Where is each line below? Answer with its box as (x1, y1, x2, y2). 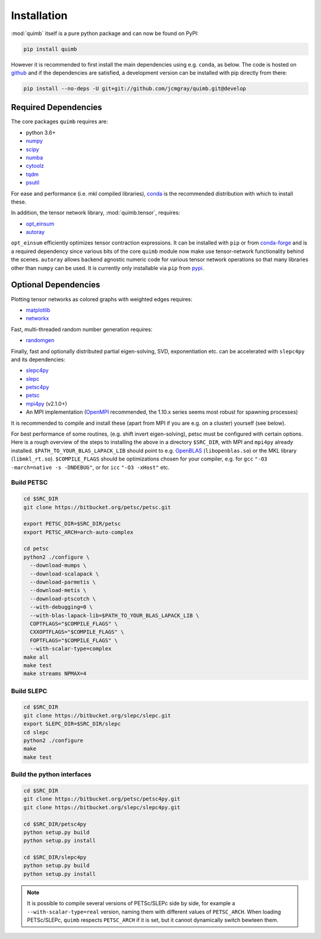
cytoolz (26, 162, 45, 170)
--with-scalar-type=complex (30, 646, 112, 652)
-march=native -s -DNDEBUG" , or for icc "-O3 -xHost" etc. (11, 464, 170, 471)
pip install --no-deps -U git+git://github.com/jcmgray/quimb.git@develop (23, 85, 247, 92)
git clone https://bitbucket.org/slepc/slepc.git (23, 712, 171, 719)
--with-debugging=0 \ (30, 604, 93, 611)
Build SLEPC (11, 687, 48, 695)
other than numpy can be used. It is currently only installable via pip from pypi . (11, 264, 204, 271)
